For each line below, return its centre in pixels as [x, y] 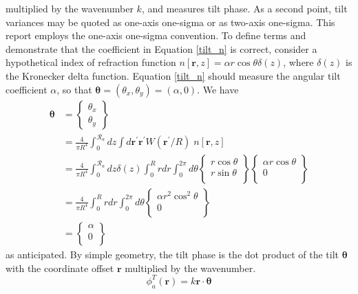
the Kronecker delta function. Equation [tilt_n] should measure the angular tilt [173, 75]
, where [298, 62]
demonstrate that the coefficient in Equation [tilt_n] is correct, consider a [161, 48]
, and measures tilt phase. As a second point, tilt [244, 8]
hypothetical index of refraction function [91, 62]
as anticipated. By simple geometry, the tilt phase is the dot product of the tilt [172, 255]
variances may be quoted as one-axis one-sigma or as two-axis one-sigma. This [170, 22]
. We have [218, 89]
